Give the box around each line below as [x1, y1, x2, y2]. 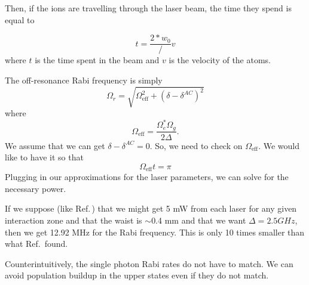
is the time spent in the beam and [35, 54, 160, 66]
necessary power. [5, 182, 66, 194]
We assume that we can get [5, 139, 105, 151]
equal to [5, 13, 35, 26]
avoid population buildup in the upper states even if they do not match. [5, 269, 269, 281]
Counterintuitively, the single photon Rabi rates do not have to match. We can [5, 257, 293, 269]
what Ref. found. [5, 237, 68, 250]
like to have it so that [5, 151, 84, 163]
